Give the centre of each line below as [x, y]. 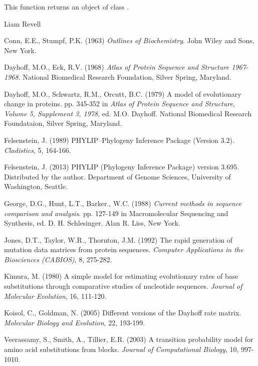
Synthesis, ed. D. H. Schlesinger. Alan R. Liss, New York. [92, 223]
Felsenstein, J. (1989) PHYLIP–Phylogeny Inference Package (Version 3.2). [119, 140]
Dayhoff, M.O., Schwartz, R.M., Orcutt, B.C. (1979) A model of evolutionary [123, 94]
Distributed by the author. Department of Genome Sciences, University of [117, 176]
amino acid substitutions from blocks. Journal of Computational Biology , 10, [121, 349]
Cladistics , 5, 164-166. [38, 150]
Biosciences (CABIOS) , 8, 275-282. [58, 259]
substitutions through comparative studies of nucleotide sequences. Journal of [123, 286]
